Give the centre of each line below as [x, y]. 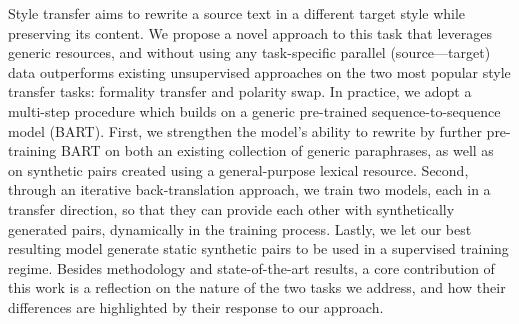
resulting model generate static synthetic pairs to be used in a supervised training [258, 248]
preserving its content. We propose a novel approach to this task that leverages [250, 32]
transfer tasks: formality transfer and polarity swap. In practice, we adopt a [240, 91]
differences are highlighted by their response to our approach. [196, 306]
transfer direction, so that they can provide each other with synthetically [231, 208]
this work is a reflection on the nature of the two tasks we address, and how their [257, 287]
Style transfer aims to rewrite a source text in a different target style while [237, 13]
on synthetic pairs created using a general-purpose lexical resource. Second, [238, 169]
